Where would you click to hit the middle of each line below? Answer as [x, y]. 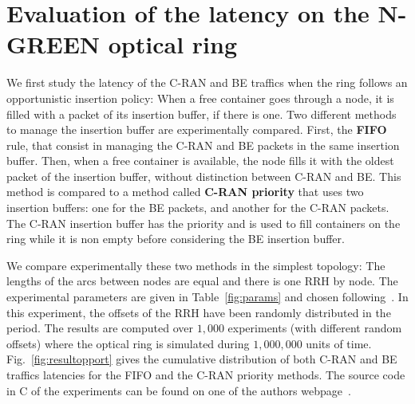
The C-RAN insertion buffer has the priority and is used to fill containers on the [204, 223]
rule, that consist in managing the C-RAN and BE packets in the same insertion [203, 145]
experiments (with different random [315, 328]
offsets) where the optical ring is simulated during [128, 343]
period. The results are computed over [100, 328]
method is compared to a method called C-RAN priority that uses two [185, 192]
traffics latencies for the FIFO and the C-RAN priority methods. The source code [206, 375]
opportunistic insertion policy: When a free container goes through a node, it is [200, 98]
